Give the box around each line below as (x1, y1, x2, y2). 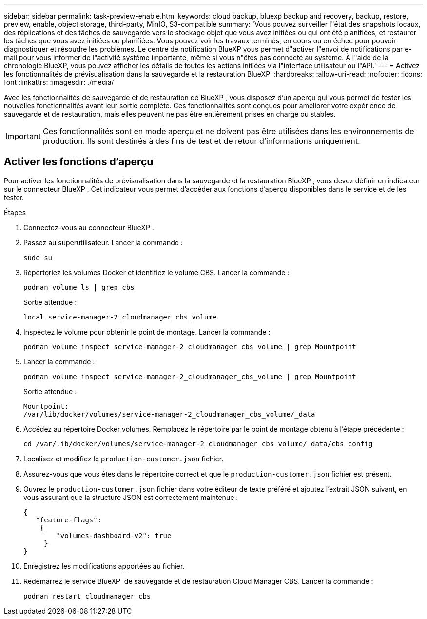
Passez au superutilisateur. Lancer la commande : (23, 238, 183, 247)
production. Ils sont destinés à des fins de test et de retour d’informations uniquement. (42, 136, 360, 146)
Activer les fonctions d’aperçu (4, 156, 154, 168)
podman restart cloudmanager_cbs (23, 592, 151, 600)
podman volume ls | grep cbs (23, 283, 135, 291)
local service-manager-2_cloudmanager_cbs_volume (23, 313, 217, 321)
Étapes (4, 208, 26, 217)
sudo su (23, 253, 53, 261)
